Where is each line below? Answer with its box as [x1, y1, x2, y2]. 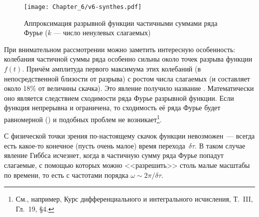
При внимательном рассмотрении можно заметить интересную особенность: [4, 44, 236, 54]
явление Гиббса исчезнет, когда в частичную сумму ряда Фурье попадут [4, 150, 224, 160]
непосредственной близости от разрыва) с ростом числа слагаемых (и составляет [4, 73, 250, 83]
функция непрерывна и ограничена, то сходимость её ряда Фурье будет [4, 102, 221, 113]
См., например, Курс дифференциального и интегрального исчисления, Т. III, [15, 194, 253, 204]
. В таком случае [195, 140, 246, 150]
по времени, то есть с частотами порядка [4, 169, 129, 180]
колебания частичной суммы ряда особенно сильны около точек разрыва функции [4, 54, 253, 64]
